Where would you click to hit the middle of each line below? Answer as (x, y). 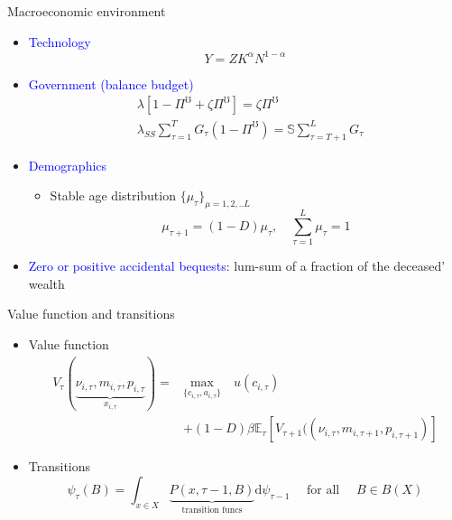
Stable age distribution (113, 195)
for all (323, 490)
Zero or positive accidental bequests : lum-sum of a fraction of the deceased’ (237, 266)
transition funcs (212, 510)
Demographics (68, 165)
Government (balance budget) (111, 84)
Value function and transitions (91, 314)
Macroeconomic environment (87, 11)
